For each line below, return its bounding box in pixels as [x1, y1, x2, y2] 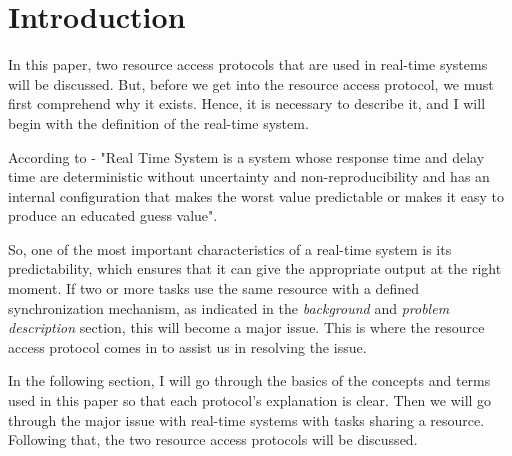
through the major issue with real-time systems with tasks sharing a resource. [8, 409, 485, 430]
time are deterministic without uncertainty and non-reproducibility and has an [8, 166, 490, 187]
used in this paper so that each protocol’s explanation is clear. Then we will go [8, 390, 492, 411]
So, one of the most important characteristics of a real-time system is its [8, 238, 452, 259]
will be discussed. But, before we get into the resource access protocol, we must [8, 73, 494, 94]
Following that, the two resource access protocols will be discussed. [8, 429, 418, 450]
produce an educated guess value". [8, 205, 218, 226]
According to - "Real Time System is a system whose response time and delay [8, 146, 485, 167]
